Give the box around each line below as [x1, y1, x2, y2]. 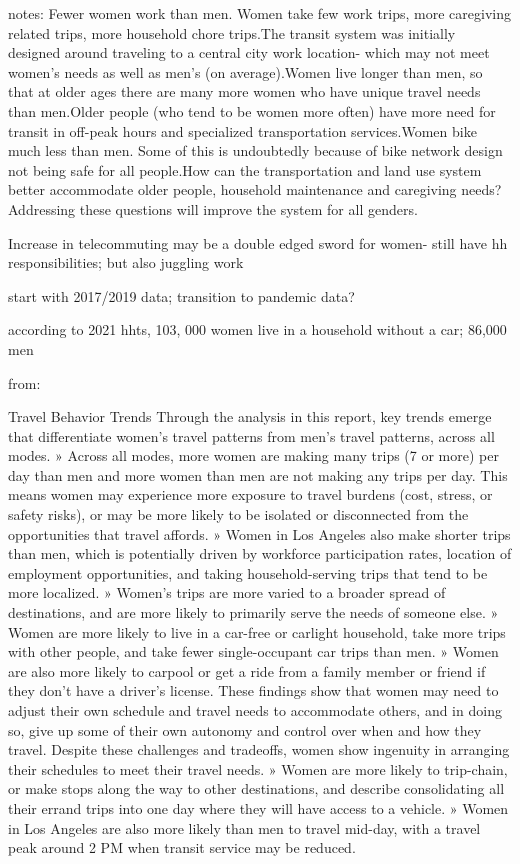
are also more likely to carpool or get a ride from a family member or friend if [8, 660, 486, 681]
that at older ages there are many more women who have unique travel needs [8, 81, 481, 102]
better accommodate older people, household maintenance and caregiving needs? [8, 179, 502, 200]
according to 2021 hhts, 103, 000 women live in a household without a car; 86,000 [8, 319, 507, 340]
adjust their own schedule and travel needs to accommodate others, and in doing [8, 700, 502, 720]
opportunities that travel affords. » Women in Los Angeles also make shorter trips [8, 523, 511, 544]
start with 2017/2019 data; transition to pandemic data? [8, 285, 355, 306]
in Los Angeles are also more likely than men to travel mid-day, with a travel [8, 817, 481, 838]
